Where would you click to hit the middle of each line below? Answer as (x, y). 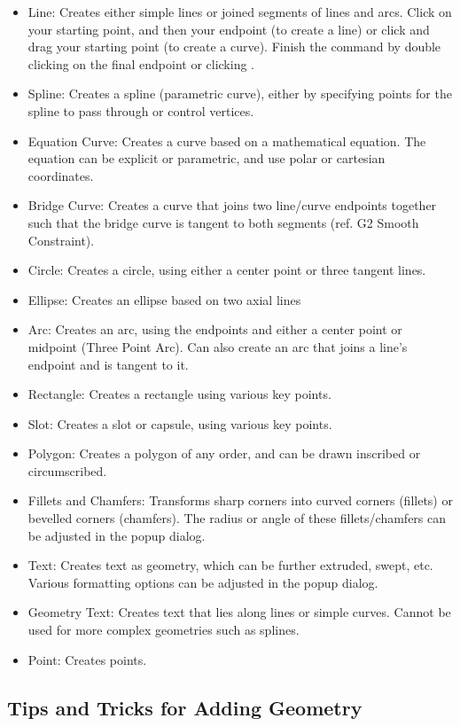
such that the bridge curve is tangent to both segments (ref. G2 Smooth (223, 222)
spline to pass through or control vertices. (141, 110)
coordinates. (61, 175)
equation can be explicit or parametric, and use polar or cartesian (207, 158)
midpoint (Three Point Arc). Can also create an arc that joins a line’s (218, 346)
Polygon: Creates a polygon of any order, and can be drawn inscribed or (224, 453)
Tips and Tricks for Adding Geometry (185, 707)
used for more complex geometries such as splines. (164, 630)
